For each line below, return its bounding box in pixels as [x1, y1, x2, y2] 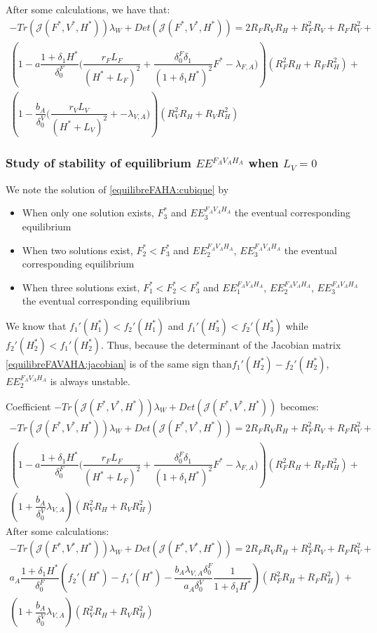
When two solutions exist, [22, 242, 133, 257]
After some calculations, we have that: [6, 2, 170, 16]
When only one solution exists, [22, 205, 154, 220]
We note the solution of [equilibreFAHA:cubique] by [6, 181, 229, 196]
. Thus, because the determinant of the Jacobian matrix [101, 337, 341, 352]
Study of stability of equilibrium [6, 154, 191, 172]
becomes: [280, 398, 319, 413]
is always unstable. [50, 373, 130, 388]
